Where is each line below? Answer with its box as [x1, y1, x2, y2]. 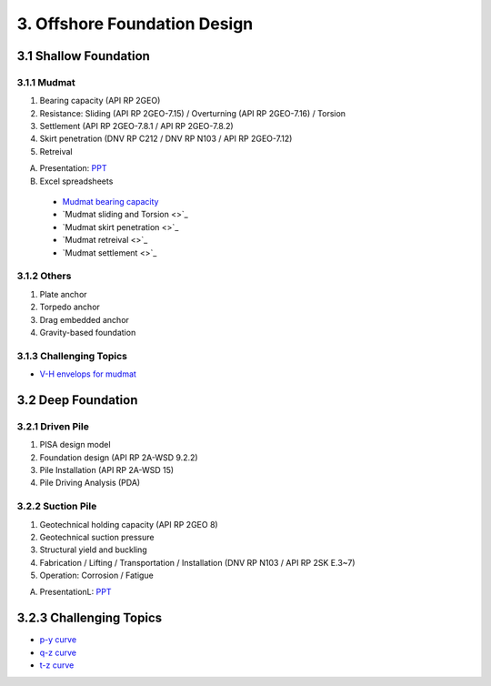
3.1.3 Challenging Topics [16, 349, 127, 362]
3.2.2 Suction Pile [16, 500, 97, 513]
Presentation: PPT [39, 163, 108, 174]
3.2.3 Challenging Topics [16, 610, 163, 626]
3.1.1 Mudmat [16, 76, 76, 88]
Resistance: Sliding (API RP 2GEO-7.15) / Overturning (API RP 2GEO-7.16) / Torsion [39, 107, 346, 118]
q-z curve [39, 647, 77, 658]
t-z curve [39, 660, 75, 671]
